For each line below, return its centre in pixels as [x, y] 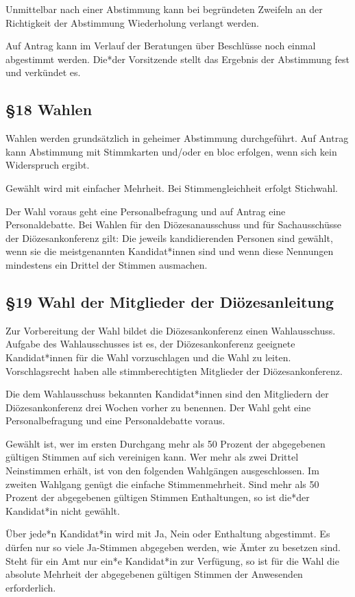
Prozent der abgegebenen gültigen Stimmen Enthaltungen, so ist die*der [158, 497]
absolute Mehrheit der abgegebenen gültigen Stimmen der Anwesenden [154, 574]
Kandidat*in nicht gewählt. [63, 510]
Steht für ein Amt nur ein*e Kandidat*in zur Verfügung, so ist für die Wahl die [172, 560]
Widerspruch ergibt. [48, 165]
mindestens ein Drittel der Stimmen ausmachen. [107, 264]
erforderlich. [31, 587]
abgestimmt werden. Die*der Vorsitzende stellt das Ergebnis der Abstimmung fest [177, 59]
